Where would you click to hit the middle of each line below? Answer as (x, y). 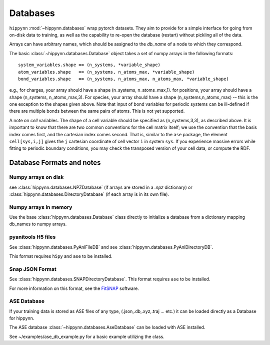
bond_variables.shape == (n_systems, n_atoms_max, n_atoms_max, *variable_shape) (124, 79)
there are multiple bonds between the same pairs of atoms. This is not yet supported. (97, 111)
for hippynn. (22, 318)
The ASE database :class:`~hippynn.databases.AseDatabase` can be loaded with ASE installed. (107, 327)
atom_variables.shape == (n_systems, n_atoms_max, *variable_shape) (106, 72)
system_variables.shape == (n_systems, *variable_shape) (89, 65)
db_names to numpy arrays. (38, 224)
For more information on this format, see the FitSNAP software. (74, 288)
